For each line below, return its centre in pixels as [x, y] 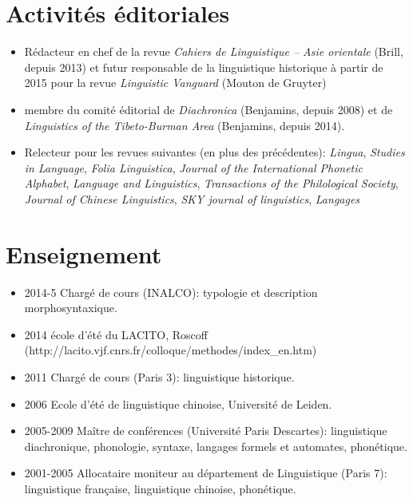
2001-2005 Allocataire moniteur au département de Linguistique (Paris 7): [206, 473]
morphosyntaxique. [71, 308]
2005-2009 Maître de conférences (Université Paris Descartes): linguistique [206, 431]
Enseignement [84, 253]
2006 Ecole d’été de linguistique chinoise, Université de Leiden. [178, 403]
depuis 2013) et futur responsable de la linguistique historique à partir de [204, 67]
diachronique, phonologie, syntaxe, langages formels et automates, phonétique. [216, 446]
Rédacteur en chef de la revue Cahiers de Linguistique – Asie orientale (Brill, [214, 51]
